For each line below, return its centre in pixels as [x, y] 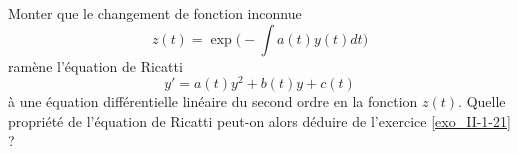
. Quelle [482, 101]
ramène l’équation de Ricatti [95, 65]
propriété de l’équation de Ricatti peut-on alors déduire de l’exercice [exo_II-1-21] [259, 120]
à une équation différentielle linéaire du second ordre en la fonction [213, 101]
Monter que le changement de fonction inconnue [155, 13]
